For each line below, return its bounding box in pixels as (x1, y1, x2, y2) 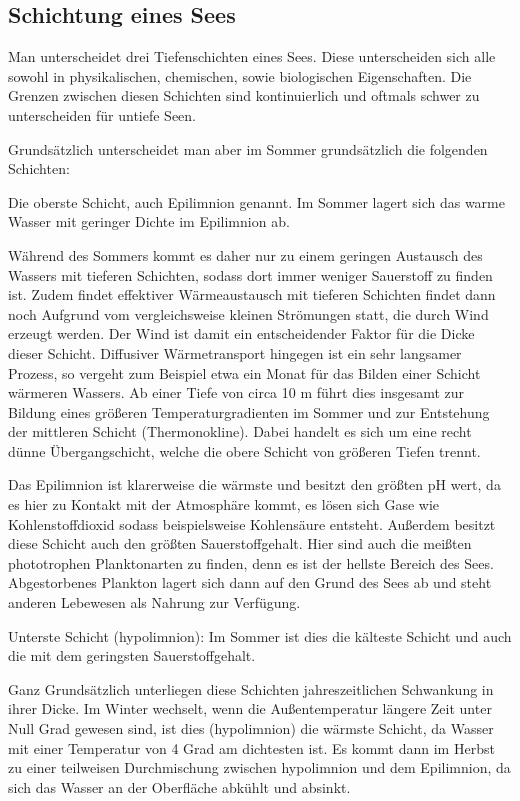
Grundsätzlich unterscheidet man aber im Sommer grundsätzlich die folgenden (8, 138, 488, 159)
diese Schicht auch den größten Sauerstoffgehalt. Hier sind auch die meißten (8, 533, 472, 554)
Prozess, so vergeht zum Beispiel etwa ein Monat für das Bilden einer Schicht (8, 362, 481, 383)
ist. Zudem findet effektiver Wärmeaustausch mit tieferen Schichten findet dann (8, 284, 496, 305)
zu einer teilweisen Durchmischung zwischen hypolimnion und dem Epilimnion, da (8, 757, 511, 778)
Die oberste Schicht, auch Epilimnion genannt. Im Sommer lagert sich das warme (8, 191, 505, 212)
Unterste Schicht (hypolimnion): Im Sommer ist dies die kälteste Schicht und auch (8, 625, 512, 646)
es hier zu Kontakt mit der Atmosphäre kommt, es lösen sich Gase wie (8, 494, 440, 515)
